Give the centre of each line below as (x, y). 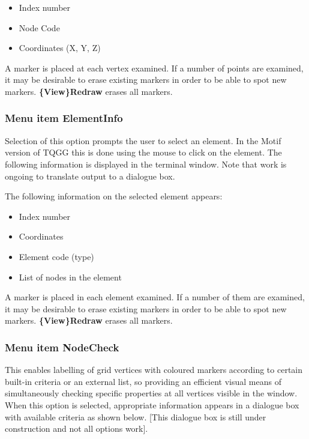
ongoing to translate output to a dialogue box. (90, 176)
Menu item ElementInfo (64, 118)
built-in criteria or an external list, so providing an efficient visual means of (143, 381)
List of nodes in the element (70, 277)
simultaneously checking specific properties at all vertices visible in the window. (151, 393)
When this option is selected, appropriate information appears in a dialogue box (152, 404)
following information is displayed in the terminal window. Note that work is (146, 164)
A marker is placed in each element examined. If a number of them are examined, (155, 297)
